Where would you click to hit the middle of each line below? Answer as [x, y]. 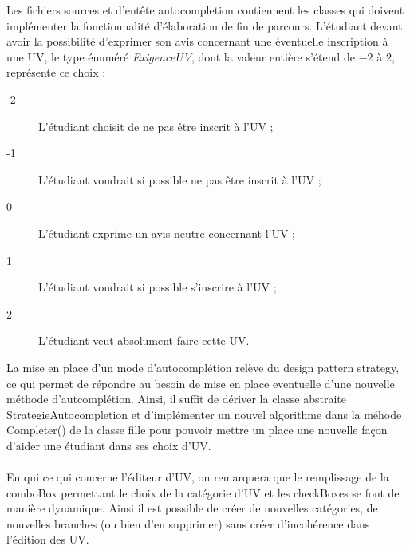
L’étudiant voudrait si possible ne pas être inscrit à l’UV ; [180, 179]
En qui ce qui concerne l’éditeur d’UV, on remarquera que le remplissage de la [198, 477]
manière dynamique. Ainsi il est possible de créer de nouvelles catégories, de [192, 508]
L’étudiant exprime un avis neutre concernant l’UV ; [167, 233]
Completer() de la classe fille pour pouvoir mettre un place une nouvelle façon [197, 430]
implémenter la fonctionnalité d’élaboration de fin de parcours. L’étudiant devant [205, 25]
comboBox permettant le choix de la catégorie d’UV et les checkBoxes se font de [203, 492]
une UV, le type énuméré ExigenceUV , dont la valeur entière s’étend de [181, 56]
